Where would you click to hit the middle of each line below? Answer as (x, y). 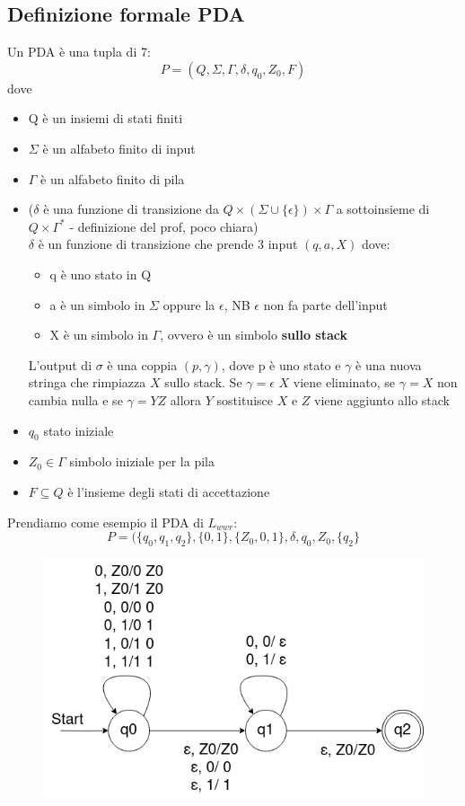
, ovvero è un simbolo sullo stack (254, 335)
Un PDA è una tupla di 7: (79, 52)
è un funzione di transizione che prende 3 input (168, 244)
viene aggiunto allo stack (382, 399)
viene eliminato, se (344, 382)
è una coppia (142, 364)
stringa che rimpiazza (87, 382)
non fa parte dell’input (325, 304)
